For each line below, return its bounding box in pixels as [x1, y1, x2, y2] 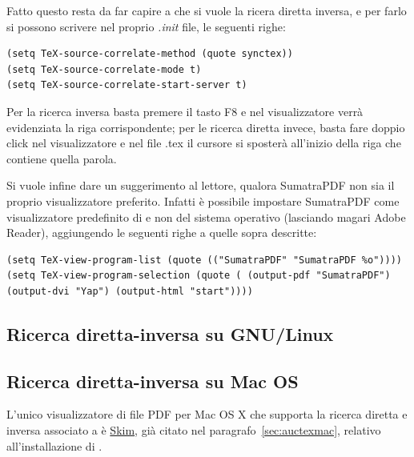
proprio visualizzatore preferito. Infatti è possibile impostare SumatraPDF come [6, 192, 400, 209]
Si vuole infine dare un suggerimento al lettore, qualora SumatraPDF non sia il [6, 177, 395, 194]
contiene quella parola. [6, 150, 117, 166]
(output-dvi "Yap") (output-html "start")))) [6, 285, 253, 297]
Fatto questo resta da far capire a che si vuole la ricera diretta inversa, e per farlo [6, 2, 407, 18]
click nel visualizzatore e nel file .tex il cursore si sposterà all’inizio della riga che [6, 134, 401, 151]
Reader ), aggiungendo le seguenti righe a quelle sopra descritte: [6, 224, 317, 241]
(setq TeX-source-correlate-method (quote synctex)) [6, 48, 293, 60]
